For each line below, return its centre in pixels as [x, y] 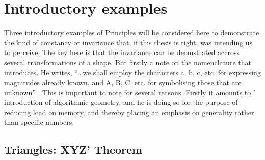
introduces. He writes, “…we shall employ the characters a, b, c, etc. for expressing [132, 72]
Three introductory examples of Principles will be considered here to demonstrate [132, 32]
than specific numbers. [39, 122]
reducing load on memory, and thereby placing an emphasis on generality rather [129, 112]
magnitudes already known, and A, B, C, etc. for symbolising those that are [123, 82]
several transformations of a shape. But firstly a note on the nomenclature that [128, 62]
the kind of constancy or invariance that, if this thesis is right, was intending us [128, 42]
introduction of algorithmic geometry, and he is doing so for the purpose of [121, 102]
